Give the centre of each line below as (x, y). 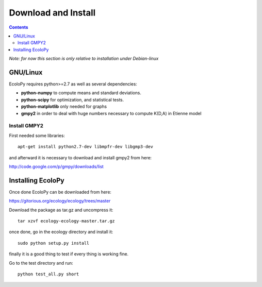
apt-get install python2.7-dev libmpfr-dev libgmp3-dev (85, 147)
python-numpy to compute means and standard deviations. (81, 93)
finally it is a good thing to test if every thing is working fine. (69, 254)
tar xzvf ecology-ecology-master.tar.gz (66, 221)
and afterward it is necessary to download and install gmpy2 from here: (80, 157)
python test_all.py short (49, 274)
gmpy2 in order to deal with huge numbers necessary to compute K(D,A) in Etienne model (111, 113)
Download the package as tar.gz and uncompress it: (61, 210)
